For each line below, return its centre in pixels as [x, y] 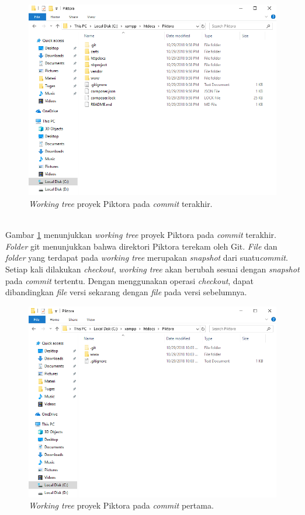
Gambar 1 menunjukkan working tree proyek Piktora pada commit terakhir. [141, 235]
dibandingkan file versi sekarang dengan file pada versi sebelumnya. [126, 292]
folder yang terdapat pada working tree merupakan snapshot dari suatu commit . [147, 257]
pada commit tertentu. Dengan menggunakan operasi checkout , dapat [129, 280]
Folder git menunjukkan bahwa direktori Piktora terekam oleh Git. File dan [141, 246]
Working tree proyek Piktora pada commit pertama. [121, 505]
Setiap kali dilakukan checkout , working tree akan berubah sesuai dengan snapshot [152, 269]
